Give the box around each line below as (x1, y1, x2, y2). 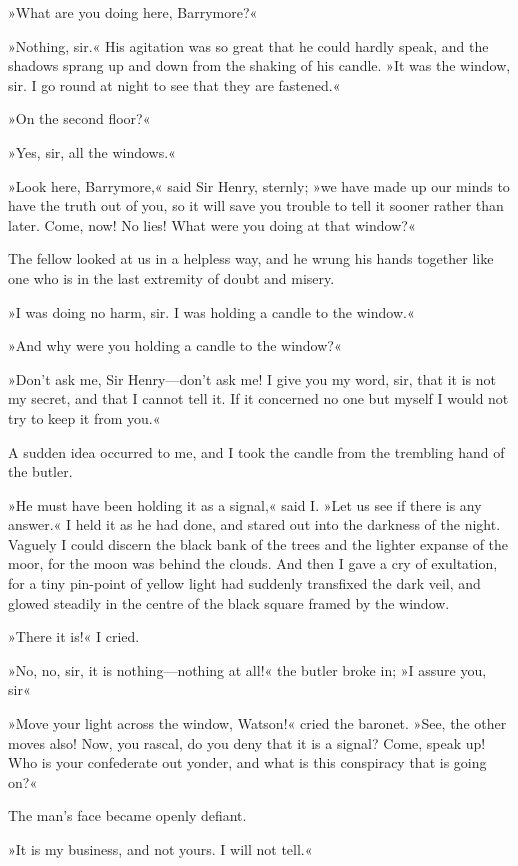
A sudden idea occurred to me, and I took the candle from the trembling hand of (8, 441, 505, 462)
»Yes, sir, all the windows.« (8, 141, 176, 162)
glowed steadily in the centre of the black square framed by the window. (8, 592, 450, 613)
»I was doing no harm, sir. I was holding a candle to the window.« (8, 301, 415, 322)
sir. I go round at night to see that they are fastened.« (8, 74, 341, 95)
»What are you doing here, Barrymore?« (8, 2, 258, 22)
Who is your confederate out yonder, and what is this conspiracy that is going (8, 752, 487, 773)
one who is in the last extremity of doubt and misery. (8, 267, 335, 288)
